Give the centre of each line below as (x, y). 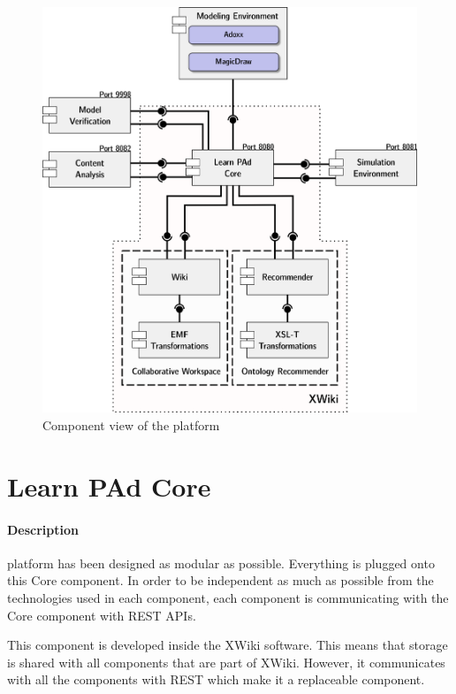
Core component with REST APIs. (102, 615)
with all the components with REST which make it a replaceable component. (216, 679)
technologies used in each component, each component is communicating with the (228, 598)
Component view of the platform (131, 425)
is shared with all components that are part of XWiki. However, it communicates (226, 662)
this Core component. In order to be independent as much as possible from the (220, 580)
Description (43, 529)
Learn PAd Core (109, 486)
